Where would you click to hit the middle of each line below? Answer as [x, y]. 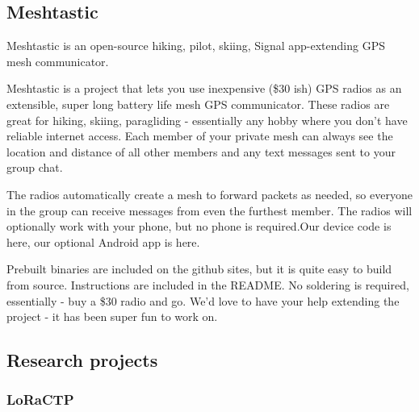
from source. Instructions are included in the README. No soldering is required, [208, 284]
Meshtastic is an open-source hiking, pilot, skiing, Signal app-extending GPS [196, 46]
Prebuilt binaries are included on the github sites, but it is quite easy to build [199, 269]
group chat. [35, 167]
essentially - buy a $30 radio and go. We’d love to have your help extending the [203, 300]
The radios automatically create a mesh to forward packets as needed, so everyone [209, 194]
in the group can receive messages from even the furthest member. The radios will [209, 210]
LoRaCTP [40, 400]
